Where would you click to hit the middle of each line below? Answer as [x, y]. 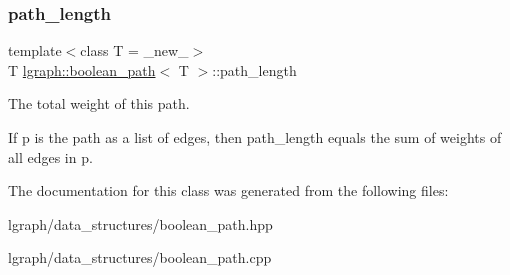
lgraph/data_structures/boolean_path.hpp [140, 223]
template [35, 50]
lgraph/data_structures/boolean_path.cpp [140, 257]
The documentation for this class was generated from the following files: [228, 190]
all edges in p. [50, 156]
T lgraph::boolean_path [82, 69]
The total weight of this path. [99, 103]
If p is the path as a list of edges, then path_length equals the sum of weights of [255, 137]
